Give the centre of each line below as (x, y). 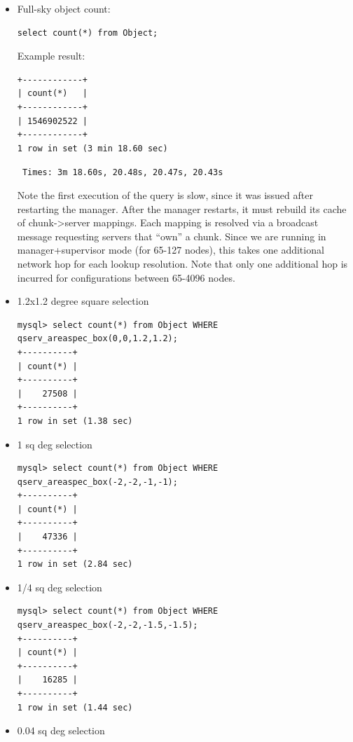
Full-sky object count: (64, 8)
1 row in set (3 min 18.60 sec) (92, 148)
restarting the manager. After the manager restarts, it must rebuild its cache (182, 208)
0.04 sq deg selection (61, 730)
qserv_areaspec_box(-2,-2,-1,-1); (97, 482)
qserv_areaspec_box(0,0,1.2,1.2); (97, 339)
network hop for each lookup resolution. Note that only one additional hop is (182, 263)
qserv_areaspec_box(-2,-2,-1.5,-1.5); (108, 625)
